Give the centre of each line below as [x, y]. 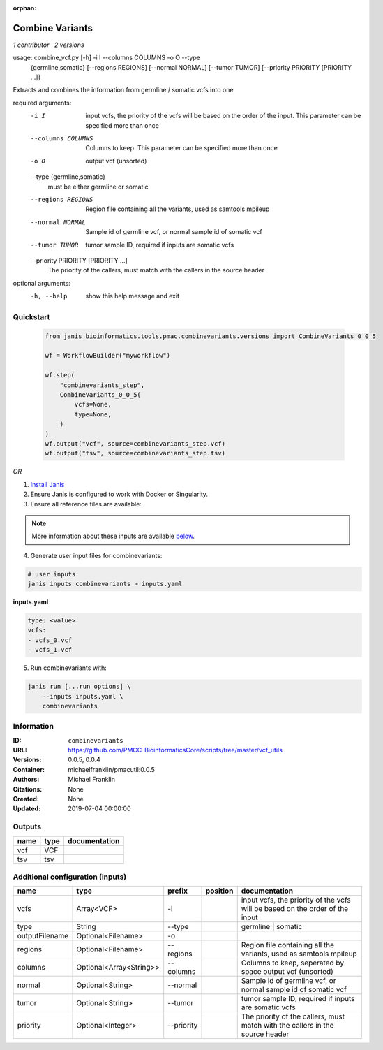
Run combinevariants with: [69, 668]
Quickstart [31, 316]
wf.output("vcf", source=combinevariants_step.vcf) [135, 443]
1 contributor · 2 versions [48, 45]
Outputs [27, 826]
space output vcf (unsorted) [287, 972]
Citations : [28, 789]
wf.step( [60, 375]
